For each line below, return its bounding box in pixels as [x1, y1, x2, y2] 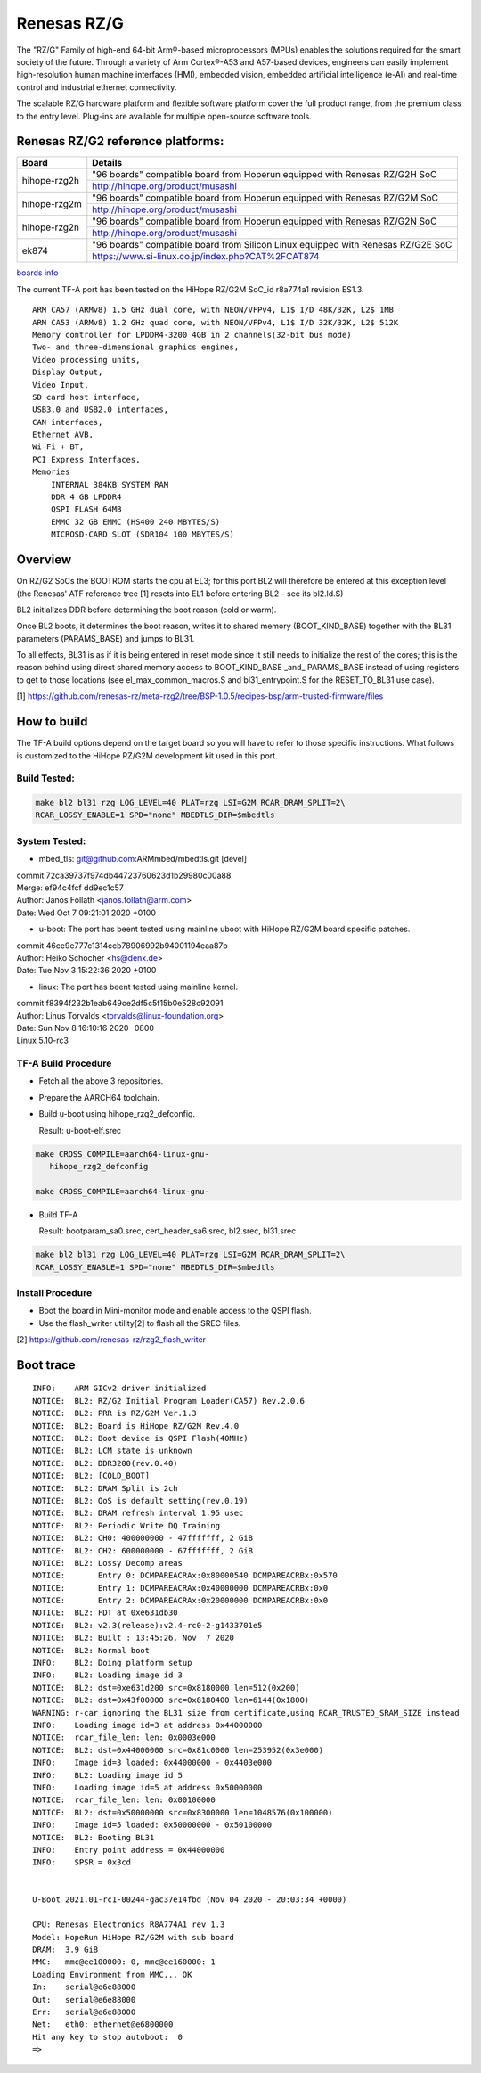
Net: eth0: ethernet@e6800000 [32, 2020, 174, 2029]
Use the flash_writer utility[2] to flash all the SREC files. [38, 1317, 241, 1328]
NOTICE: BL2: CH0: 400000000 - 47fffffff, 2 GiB [32, 1533, 254, 1544]
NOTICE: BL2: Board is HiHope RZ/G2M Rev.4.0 [32, 1421, 240, 1430]
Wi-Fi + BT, [32, 442, 85, 452]
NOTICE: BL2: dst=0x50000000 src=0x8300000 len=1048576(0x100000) [32, 1807, 333, 1817]
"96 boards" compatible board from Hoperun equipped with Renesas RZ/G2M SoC [92, 192, 439, 204]
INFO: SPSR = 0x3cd [32, 1857, 132, 1867]
